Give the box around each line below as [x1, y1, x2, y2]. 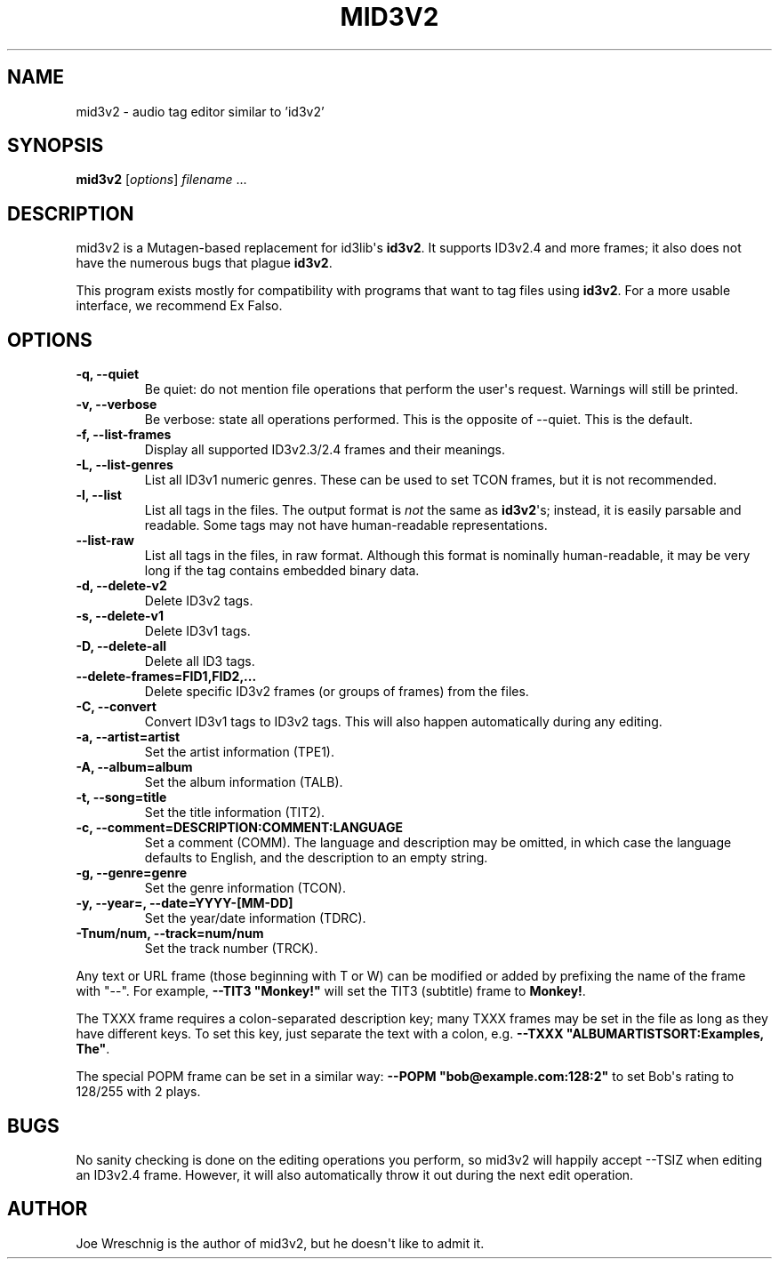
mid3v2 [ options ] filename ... [76, 172, 247, 188]
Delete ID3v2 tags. [144, 593, 253, 609]
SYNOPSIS [7, 134, 104, 157]
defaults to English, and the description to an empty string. [144, 850, 488, 866]
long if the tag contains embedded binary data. [144, 563, 420, 579]
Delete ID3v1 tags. [144, 623, 251, 639]
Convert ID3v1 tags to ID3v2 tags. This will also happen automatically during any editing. [144, 714, 663, 730]
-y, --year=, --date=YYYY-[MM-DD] [76, 895, 293, 911]
